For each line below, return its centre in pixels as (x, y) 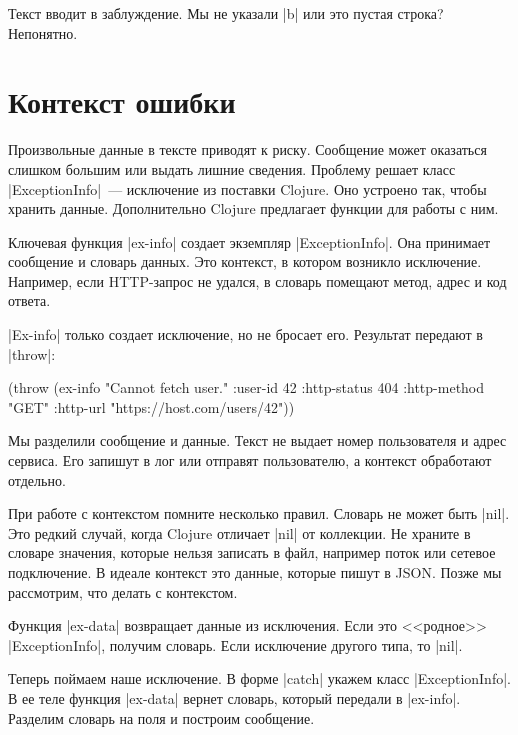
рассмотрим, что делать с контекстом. (123, 591)
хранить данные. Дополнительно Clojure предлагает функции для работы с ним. (253, 208)
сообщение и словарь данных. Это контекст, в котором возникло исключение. (245, 261)
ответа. (29, 300)
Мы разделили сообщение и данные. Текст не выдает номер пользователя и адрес (257, 440)
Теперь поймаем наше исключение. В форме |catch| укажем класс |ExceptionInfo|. (259, 678)
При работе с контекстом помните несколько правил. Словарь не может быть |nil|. (259, 513)
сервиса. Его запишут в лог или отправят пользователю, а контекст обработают (250, 460)
